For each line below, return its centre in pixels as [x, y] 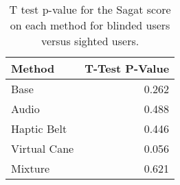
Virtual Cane [43, 148]
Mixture [31, 168]
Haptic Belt [39, 128]
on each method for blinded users [90, 25]
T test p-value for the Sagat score [90, 9]
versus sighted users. [90, 41]
